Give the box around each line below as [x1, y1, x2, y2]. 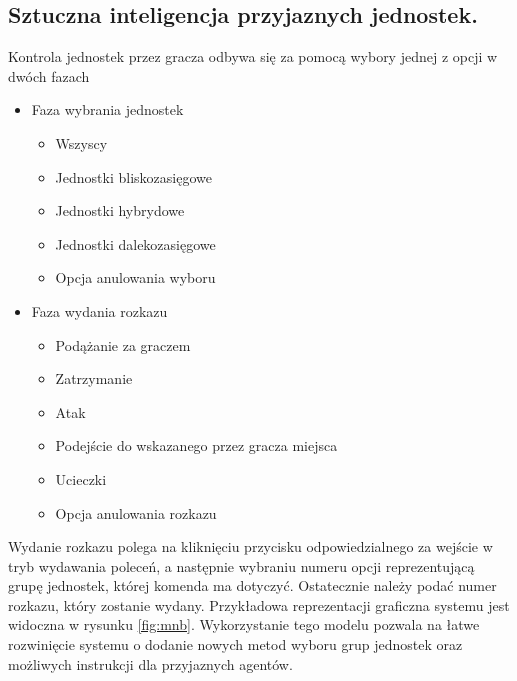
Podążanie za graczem [55, 334, 191, 355]
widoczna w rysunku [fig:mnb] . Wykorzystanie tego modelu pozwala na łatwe [8, 614, 480, 635]
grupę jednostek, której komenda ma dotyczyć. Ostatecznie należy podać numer [8, 575, 497, 596]
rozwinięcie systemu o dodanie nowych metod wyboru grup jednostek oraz [8, 634, 463, 655]
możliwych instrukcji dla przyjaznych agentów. [8, 653, 293, 674]
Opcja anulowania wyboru [55, 267, 216, 288]
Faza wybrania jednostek [31, 99, 184, 120]
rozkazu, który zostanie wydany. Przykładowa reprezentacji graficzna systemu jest [8, 594, 510, 615]
